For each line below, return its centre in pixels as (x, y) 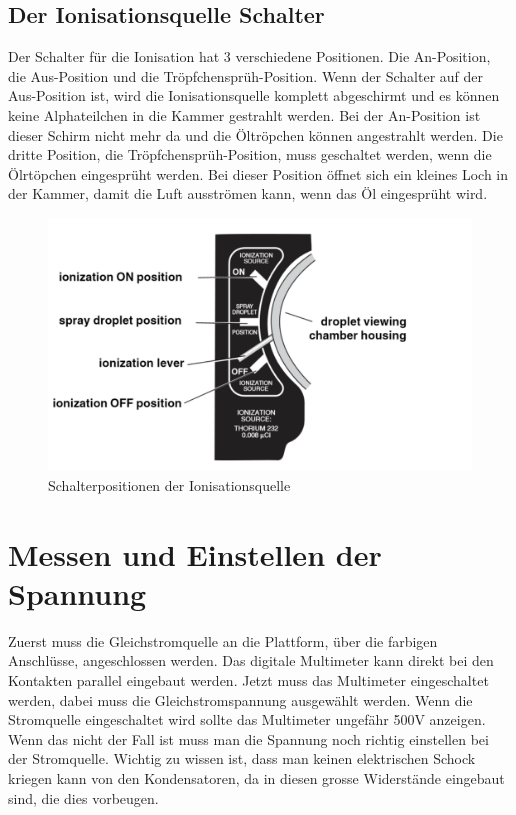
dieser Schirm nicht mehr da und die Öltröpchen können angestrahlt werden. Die (255, 134)
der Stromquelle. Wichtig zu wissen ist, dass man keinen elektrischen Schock (242, 758)
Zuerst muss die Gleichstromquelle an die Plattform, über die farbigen (223, 640)
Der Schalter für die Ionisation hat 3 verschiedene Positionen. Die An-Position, (249, 56)
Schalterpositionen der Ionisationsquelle (169, 484)
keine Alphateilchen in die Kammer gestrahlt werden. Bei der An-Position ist (244, 114)
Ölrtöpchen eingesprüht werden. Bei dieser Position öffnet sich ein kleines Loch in (258, 173)
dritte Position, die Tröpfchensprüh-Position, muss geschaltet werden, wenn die (250, 154)
